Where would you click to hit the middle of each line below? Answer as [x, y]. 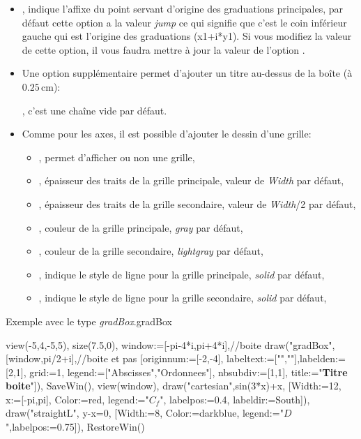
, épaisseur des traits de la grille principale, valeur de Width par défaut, [191, 180]
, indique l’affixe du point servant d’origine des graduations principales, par [183, 8]
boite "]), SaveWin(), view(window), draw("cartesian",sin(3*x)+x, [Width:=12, [174, 386]
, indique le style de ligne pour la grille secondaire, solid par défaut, [183, 298]
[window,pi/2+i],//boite [57, 358]
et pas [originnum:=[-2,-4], [167, 358]
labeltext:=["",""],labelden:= [286, 358]
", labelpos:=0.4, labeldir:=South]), [235, 399]
